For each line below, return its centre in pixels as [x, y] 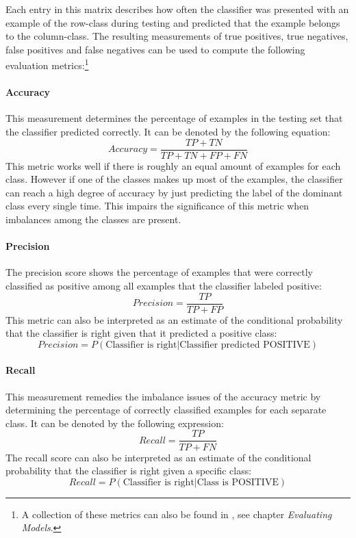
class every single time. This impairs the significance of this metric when [157, 206]
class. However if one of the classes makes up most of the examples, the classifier [174, 179]
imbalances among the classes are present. [93, 219]
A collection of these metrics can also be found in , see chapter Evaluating [177, 514]
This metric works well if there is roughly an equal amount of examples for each [173, 165]
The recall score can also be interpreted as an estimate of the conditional [158, 457]
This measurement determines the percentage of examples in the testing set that [174, 118]
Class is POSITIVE [238, 482]
